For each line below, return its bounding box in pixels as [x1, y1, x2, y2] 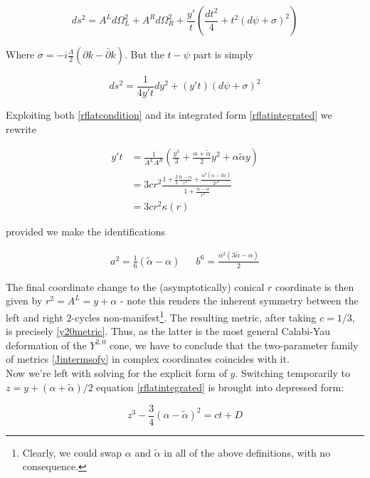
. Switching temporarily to [235, 365, 350, 380]
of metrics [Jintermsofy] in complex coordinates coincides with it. [6, 351, 290, 366]
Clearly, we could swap [22, 445, 122, 460]
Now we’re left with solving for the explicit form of [6, 365, 227, 380]
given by [6, 293, 43, 308]
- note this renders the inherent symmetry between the [120, 293, 359, 308]
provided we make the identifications [6, 223, 166, 238]
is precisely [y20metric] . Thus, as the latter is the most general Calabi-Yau [6, 324, 330, 339]
